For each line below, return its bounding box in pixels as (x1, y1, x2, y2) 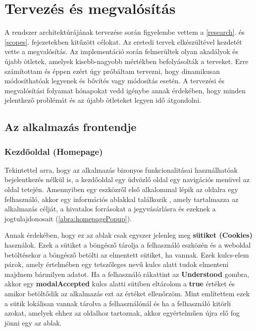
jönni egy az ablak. (4, 317, 62, 328)
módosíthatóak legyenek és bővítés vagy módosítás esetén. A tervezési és (4, 75, 224, 86)
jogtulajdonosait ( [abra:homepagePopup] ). (4, 213, 132, 223)
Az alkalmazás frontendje (4, 119, 137, 134)
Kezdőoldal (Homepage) (4, 145, 103, 157)
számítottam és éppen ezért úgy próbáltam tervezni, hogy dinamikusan (4, 66, 220, 76)
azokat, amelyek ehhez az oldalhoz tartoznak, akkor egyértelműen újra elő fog (4, 308, 240, 318)
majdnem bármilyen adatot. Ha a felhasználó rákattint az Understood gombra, (4, 268, 250, 279)
